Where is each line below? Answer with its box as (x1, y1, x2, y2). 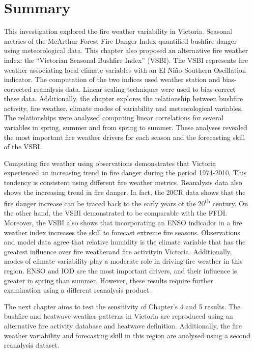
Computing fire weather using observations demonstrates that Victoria (4, 158, 216, 168)
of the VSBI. (4, 141, 42, 152)
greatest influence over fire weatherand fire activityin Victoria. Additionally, (4, 246, 232, 256)
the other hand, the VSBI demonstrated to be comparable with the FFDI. (4, 208, 227, 218)
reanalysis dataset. (4, 340, 59, 350)
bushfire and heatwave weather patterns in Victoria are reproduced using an (4, 311, 233, 321)
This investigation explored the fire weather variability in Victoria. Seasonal (4, 26, 232, 36)
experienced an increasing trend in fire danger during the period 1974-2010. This (4, 167, 247, 178)
